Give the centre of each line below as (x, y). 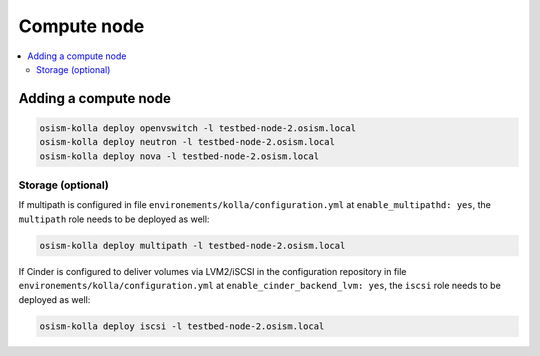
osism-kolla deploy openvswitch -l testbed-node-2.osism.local (198, 128)
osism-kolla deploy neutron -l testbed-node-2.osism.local (187, 142)
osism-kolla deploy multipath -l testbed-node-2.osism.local (192, 245)
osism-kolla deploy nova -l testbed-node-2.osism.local (179, 156)
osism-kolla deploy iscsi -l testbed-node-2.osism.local (182, 326)
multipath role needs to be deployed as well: (114, 219)
